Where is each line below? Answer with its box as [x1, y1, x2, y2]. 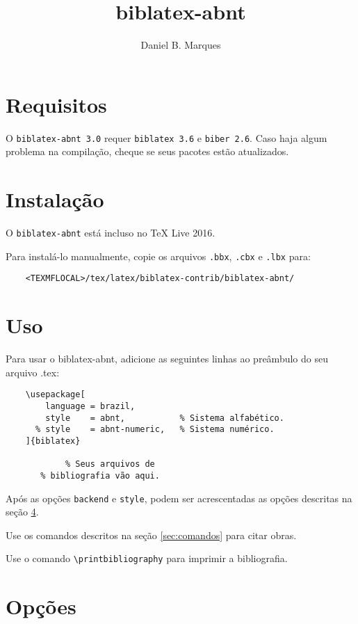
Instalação [6, 185, 104, 214]
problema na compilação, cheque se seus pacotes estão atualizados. [6, 144, 289, 159]
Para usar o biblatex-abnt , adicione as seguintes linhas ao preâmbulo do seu [6, 351, 328, 366]
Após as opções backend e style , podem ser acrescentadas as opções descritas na [6, 490, 352, 505]
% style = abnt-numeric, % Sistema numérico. [35, 424, 275, 435]
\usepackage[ [25, 390, 86, 400]
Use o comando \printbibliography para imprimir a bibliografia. [6, 551, 288, 566]
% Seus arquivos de [65, 459, 155, 470]
